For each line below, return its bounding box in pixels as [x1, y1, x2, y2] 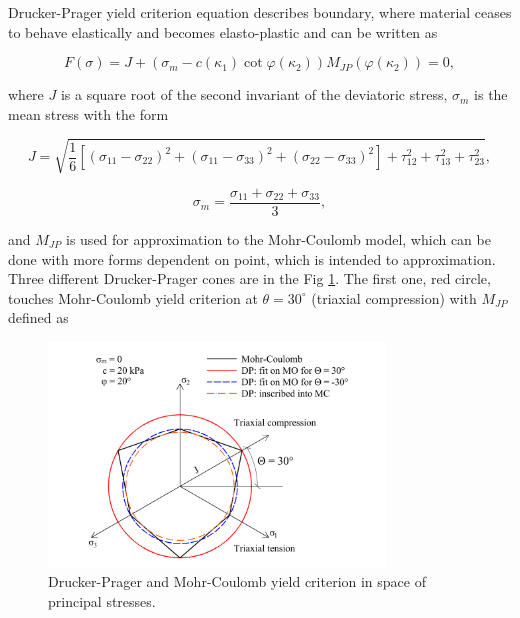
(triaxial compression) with [311, 287, 477, 308]
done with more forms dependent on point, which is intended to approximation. [8, 248, 496, 269]
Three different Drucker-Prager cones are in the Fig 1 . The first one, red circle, [8, 268, 491, 289]
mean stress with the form [8, 103, 169, 124]
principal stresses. [48, 591, 156, 612]
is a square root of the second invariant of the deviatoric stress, [60, 84, 448, 105]
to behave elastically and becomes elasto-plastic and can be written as [8, 21, 438, 42]
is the [474, 84, 508, 105]
